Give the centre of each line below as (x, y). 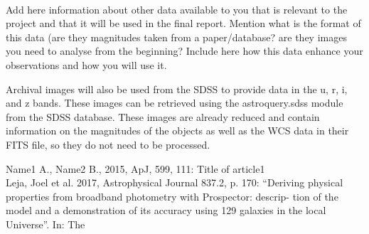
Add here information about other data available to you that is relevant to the (177, 9)
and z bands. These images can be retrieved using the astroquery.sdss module (175, 103)
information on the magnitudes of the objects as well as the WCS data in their (177, 131)
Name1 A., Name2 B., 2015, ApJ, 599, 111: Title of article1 (135, 168)
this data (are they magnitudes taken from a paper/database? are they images (176, 37)
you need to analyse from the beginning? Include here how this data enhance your (184, 51)
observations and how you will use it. (86, 64)
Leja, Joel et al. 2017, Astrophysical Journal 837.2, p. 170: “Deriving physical (175, 182)
